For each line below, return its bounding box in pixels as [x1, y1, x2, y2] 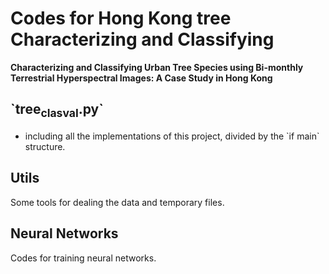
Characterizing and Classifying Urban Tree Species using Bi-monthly [10, 61, 304, 73]
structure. [24, 140, 66, 152]
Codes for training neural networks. [10, 252, 157, 264]
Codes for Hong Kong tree [10, 7, 232, 30]
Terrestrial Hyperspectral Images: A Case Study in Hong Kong [10, 72, 273, 84]
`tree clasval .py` [10, 101, 104, 121]
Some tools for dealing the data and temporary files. [10, 196, 225, 208]
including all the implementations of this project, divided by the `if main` [24, 130, 320, 142]
